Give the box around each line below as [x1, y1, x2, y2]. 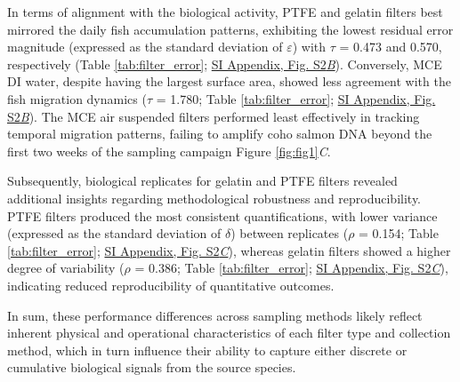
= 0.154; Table [359, 224, 439, 243]
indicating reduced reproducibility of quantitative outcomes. [7, 275, 335, 294]
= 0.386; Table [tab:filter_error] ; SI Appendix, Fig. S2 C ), [134, 259, 448, 277]
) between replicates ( [230, 224, 349, 243]
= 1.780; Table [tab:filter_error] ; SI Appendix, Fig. [156, 89, 436, 107]
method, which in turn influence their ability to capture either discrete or [7, 340, 408, 359]
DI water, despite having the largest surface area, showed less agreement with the [7, 72, 451, 91]
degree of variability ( [7, 259, 125, 277]
